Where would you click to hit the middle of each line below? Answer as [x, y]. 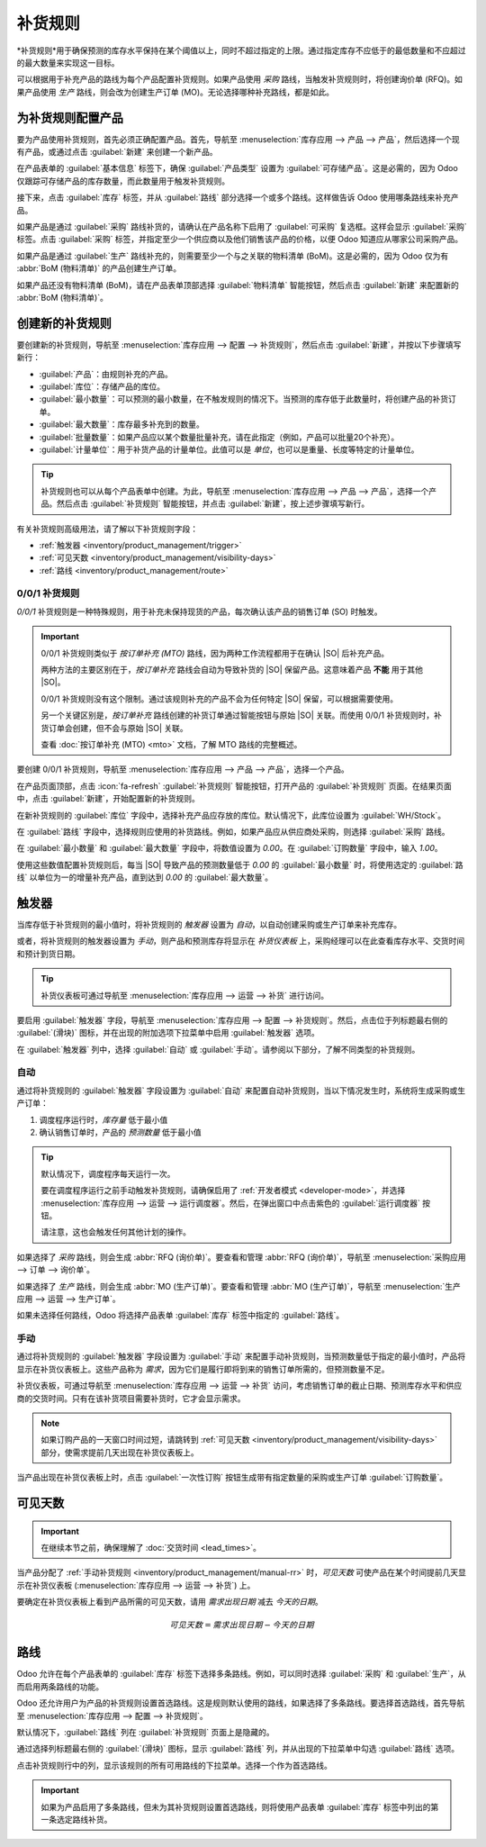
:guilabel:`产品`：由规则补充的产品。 [106, 374]
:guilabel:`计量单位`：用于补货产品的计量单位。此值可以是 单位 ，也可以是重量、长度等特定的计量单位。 [229, 449]
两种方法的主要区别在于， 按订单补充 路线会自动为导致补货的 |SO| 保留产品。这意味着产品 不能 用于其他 [232, 670]
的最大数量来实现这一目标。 [68, 62]
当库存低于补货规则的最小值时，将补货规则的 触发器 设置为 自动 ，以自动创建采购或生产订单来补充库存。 [209, 924]
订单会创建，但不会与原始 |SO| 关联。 [118, 728]
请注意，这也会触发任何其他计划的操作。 [116, 1232]
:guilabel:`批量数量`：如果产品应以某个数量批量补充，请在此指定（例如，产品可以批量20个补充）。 [219, 437]
